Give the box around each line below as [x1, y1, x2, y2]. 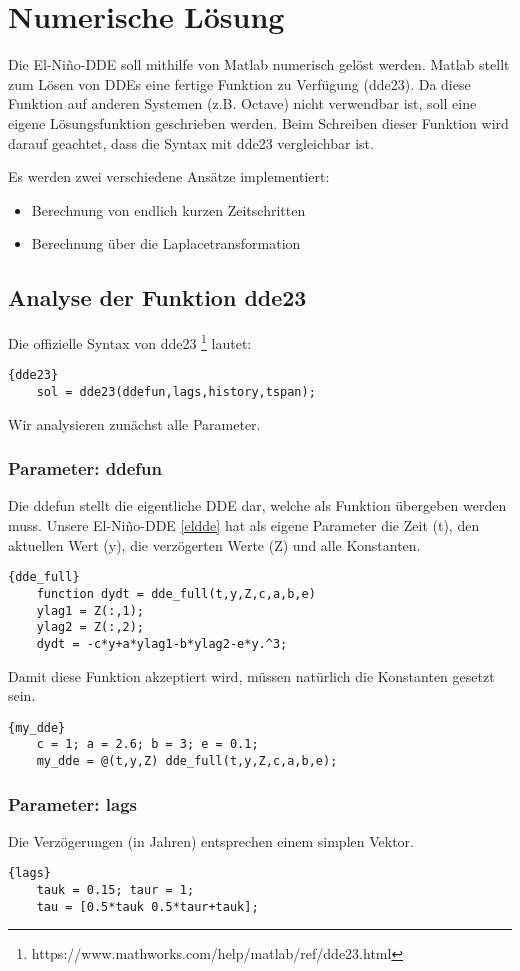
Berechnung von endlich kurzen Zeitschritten [31, 199, 306, 220]
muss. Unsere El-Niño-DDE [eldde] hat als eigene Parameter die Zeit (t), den [8, 515, 480, 536]
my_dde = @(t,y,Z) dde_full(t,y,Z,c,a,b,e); [36, 754, 338, 769]
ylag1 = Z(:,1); [36, 603, 145, 618]
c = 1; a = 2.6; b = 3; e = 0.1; [36, 737, 259, 752]
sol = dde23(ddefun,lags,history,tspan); [36, 384, 316, 399]
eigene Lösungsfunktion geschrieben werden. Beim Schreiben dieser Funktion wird [8, 112, 509, 133]
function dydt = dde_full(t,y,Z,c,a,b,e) [36, 586, 316, 601]
